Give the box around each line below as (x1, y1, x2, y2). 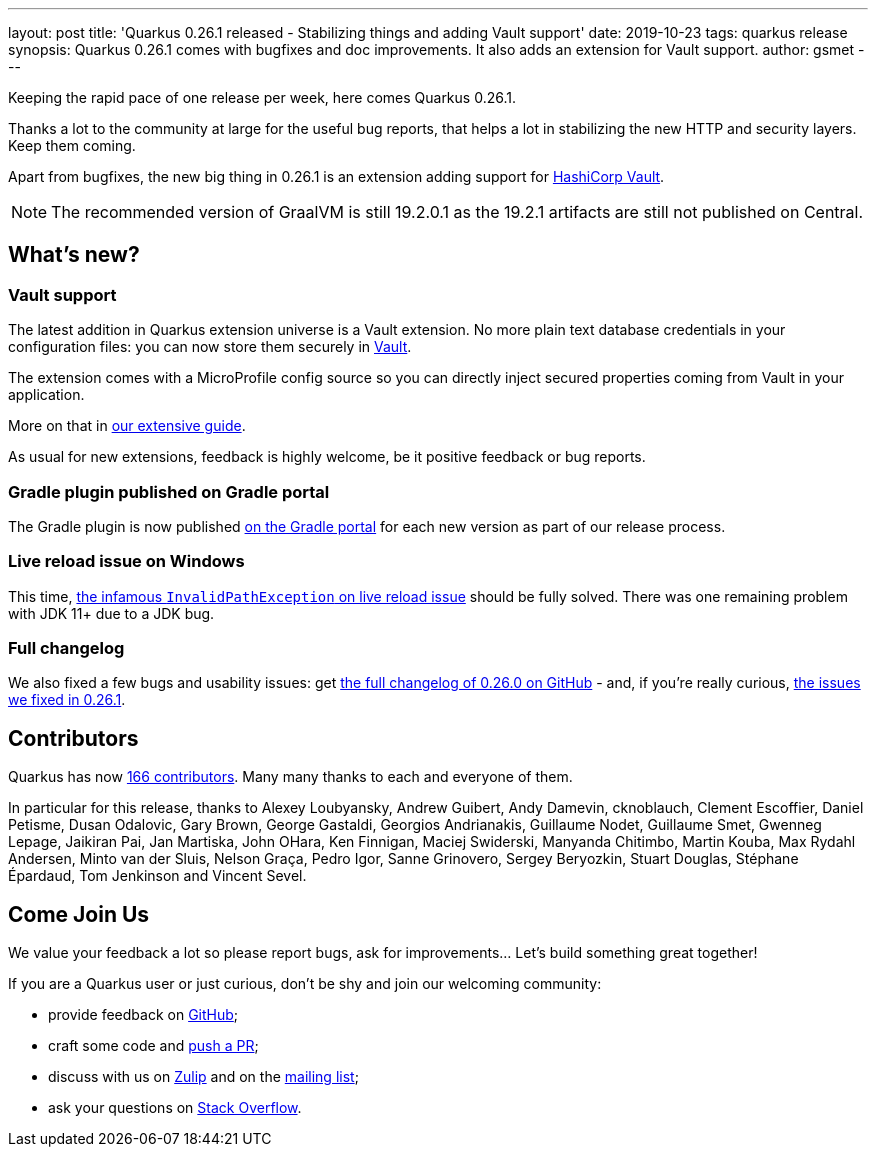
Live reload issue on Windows (8, 551, 245, 572)
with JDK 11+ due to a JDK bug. (8, 604, 215, 622)
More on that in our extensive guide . (8, 417, 246, 435)
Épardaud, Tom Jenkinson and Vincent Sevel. (8, 867, 307, 885)
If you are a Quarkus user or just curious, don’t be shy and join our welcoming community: (8, 975, 602, 993)
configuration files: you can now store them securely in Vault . (8, 338, 412, 356)
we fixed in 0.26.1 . (8, 691, 126, 709)
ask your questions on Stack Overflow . (48, 1099, 302, 1117)
